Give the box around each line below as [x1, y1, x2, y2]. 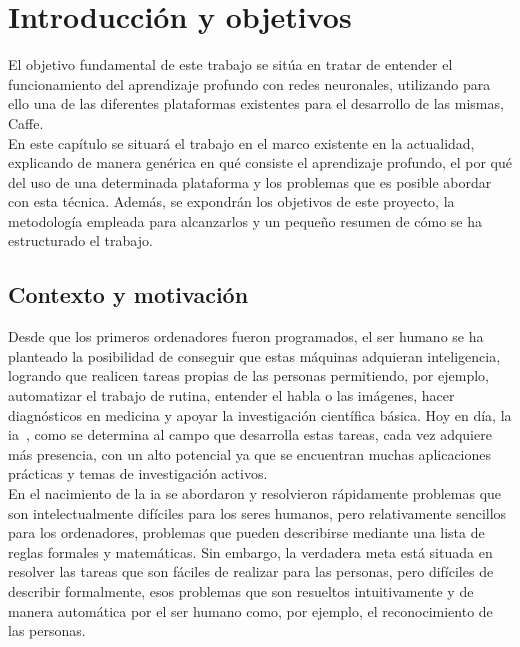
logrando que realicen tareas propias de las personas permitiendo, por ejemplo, [8, 365, 489, 386]
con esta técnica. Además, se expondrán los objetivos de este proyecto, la [8, 191, 455, 212]
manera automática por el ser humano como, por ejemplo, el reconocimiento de [8, 600, 493, 621]
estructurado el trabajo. [8, 230, 153, 251]
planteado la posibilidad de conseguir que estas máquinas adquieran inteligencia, [8, 345, 501, 366]
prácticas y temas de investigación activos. [8, 463, 268, 484]
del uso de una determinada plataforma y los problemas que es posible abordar [8, 171, 492, 192]
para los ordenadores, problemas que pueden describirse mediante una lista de [8, 522, 485, 543]
